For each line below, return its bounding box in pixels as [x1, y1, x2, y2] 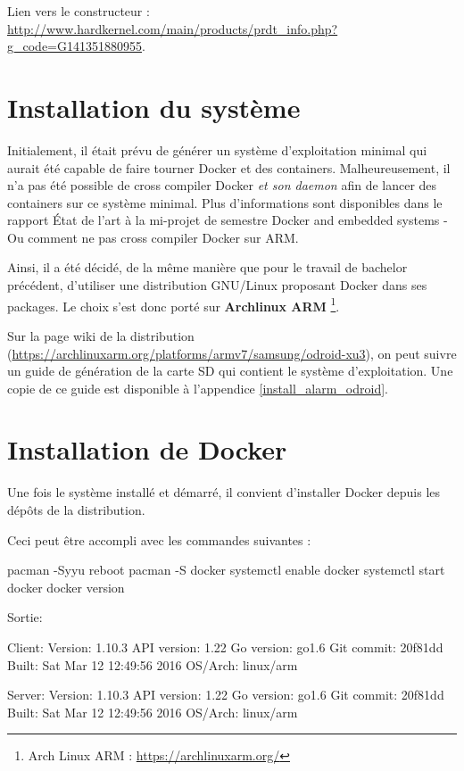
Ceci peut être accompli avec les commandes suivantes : [7, 530, 311, 549]
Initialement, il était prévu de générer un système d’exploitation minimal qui [7, 140, 427, 159]
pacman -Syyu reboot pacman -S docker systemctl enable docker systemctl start [7, 560, 445, 579]
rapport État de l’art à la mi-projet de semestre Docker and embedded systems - [7, 211, 448, 229]
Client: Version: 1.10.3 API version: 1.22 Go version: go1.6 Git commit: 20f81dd [7, 637, 443, 656]
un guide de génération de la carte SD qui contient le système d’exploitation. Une [7, 361, 453, 380]
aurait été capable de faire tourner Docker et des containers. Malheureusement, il [7, 158, 451, 177]
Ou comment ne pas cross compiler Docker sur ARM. [7, 228, 299, 246]
